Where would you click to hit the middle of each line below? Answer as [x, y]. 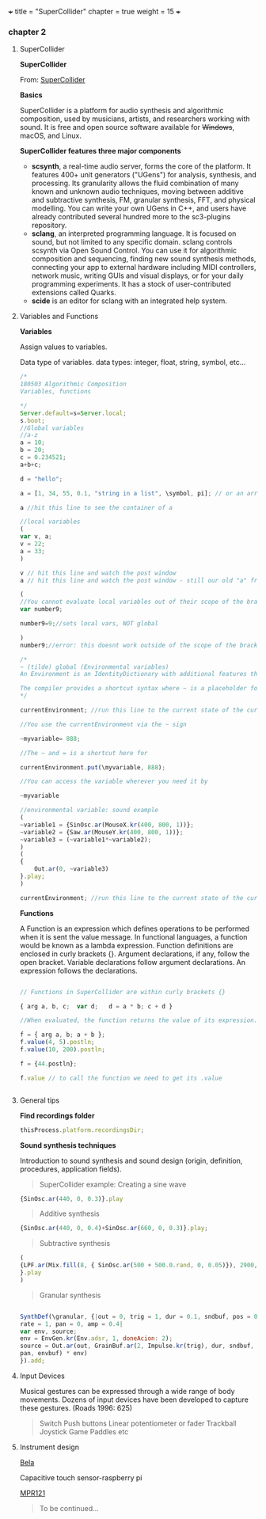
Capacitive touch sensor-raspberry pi [81, 1477]
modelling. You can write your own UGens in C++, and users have [139, 208]
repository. [49, 226]
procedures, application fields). [70, 1169]
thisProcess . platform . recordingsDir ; [82, 1130]
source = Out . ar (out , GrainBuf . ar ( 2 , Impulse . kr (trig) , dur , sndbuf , [137, 1346]
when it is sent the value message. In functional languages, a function [133, 936]
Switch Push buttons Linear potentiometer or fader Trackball [138, 1423]
